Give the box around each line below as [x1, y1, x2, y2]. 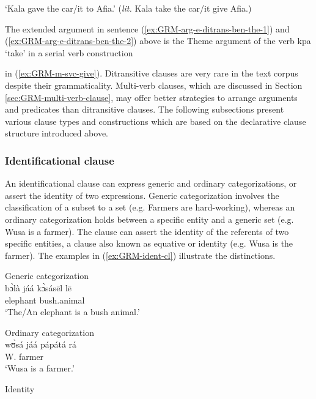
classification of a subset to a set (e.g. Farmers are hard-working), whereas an [5, 201, 295, 214]
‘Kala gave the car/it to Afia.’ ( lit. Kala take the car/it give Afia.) [5, 2, 252, 14]
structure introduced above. [5, 127, 108, 140]
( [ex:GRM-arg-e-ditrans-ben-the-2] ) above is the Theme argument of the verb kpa [5, 34, 311, 47]
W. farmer [5, 349, 44, 362]
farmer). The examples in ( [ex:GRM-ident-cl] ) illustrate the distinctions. [5, 248, 276, 261]
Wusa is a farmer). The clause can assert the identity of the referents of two [5, 225, 289, 237]
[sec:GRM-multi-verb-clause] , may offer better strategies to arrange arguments [5, 91, 298, 103]
